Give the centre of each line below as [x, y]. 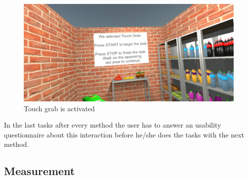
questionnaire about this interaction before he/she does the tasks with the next [124, 134]
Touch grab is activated [59, 108]
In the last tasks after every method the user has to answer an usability [113, 125]
